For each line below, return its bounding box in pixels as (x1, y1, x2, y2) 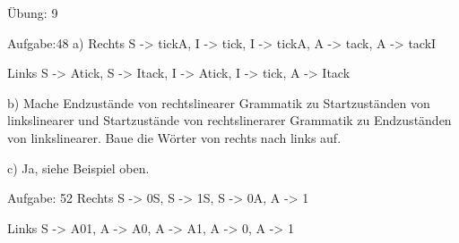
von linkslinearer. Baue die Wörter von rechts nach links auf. (7, 128, 342, 147)
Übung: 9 (7, 4, 58, 21)
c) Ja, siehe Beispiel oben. (7, 158, 150, 177)
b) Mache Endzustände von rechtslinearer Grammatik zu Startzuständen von (7, 93, 430, 112)
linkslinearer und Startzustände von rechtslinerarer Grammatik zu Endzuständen (7, 111, 452, 130)
